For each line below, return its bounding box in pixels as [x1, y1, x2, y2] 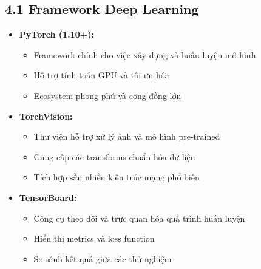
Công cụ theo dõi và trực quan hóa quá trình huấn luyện [33, 211, 245, 224]
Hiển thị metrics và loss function [33, 232, 155, 245]
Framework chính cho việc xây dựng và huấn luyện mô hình [33, 48, 256, 61]
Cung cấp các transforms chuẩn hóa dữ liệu [33, 150, 195, 163]
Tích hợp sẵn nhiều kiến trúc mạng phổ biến [33, 171, 200, 183]
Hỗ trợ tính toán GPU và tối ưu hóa [33, 69, 169, 81]
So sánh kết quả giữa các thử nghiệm [33, 252, 172, 265]
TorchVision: [19, 109, 73, 122]
